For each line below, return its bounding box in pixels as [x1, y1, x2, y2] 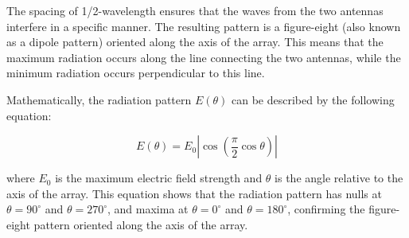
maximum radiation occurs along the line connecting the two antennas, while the [6, 49, 401, 65]
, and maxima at [107, 201, 189, 217]
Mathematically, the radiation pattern [6, 91, 192, 107]
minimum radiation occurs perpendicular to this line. [6, 64, 265, 81]
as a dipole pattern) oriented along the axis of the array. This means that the [6, 33, 384, 50]
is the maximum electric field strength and [55, 170, 263, 186]
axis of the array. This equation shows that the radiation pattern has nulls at [6, 185, 382, 201]
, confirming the [287, 201, 365, 217]
